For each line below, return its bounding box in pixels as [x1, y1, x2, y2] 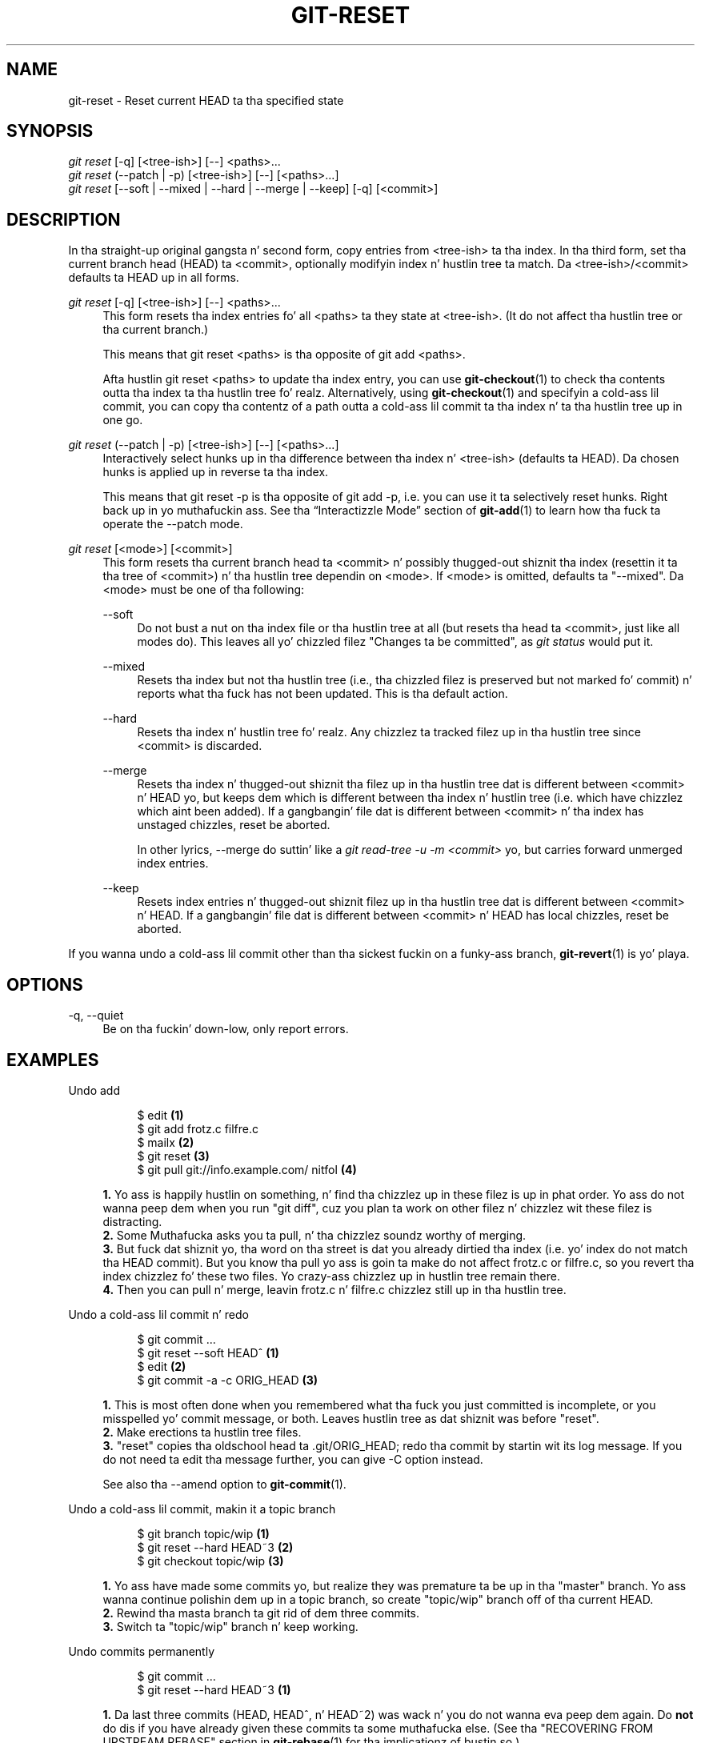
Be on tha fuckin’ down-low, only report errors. [102, 1022, 349, 1036]
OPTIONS [6, 974, 83, 995]
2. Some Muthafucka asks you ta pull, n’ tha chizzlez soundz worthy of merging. [102, 1228, 527, 1242]
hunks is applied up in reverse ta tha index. [102, 465, 329, 479]
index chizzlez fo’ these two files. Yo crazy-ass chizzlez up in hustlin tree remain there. [102, 1268, 560, 1283]
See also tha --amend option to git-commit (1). [102, 1477, 346, 1491]
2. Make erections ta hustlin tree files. [102, 1424, 302, 1439]
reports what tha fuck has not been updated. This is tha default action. [137, 687, 508, 701]
